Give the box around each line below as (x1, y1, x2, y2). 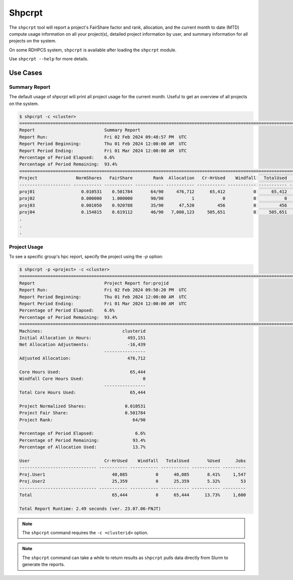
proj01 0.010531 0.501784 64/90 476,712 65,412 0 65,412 (19, 188, 288, 194)
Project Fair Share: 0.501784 (19, 410, 146, 416)
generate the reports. (22, 561, 65, 567)
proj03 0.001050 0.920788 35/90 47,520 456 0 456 (19, 203, 288, 208)
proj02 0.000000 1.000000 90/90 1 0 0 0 (19, 196, 288, 201)
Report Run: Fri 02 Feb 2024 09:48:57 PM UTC (19, 134, 187, 140)
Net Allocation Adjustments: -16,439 (19, 342, 146, 348)
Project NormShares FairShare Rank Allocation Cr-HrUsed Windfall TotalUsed (19, 175, 288, 181)
